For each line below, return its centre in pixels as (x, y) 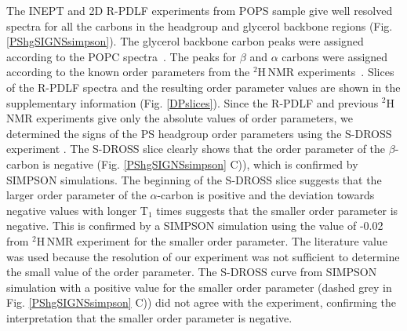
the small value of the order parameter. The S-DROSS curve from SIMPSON (192, 272)
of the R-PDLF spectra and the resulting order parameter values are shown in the (203, 87)
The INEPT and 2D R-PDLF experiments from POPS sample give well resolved (200, 10)
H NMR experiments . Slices (326, 72)
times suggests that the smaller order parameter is (277, 210)
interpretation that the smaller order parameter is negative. (149, 317)
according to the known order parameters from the (128, 72)
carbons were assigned (335, 56)
